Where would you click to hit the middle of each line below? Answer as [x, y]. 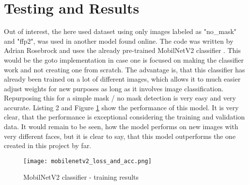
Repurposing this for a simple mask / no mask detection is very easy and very [120, 98]
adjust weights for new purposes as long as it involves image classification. [114, 88]
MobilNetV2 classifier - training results [81, 177]
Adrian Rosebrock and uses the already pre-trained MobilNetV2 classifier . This [122, 50]
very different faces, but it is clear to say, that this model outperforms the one [120, 136]
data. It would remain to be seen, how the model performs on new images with [121, 126]
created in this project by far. [48, 145]
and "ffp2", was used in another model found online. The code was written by [119, 41]
